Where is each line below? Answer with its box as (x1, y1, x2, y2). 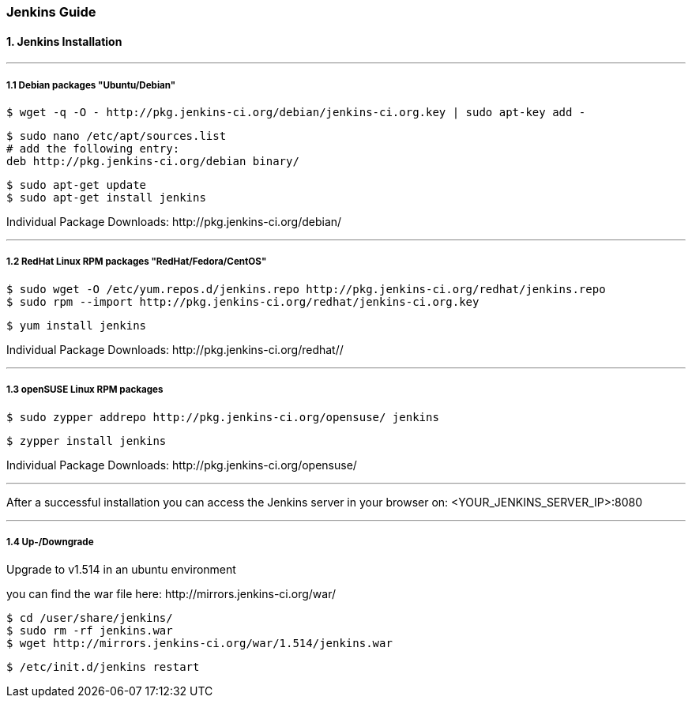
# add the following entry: (6, 142, 180, 155)
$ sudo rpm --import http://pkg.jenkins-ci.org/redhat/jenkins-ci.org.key (6, 295, 480, 308)
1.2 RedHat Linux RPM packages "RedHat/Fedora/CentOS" (6, 256, 267, 268)
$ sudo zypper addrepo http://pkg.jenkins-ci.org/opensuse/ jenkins (6, 410, 439, 424)
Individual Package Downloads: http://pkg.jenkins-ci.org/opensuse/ (6, 457, 357, 472)
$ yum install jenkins (6, 318, 147, 332)
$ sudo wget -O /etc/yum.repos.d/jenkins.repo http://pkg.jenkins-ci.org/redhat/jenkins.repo (6, 282, 606, 296)
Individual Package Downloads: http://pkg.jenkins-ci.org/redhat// (6, 342, 344, 356)
